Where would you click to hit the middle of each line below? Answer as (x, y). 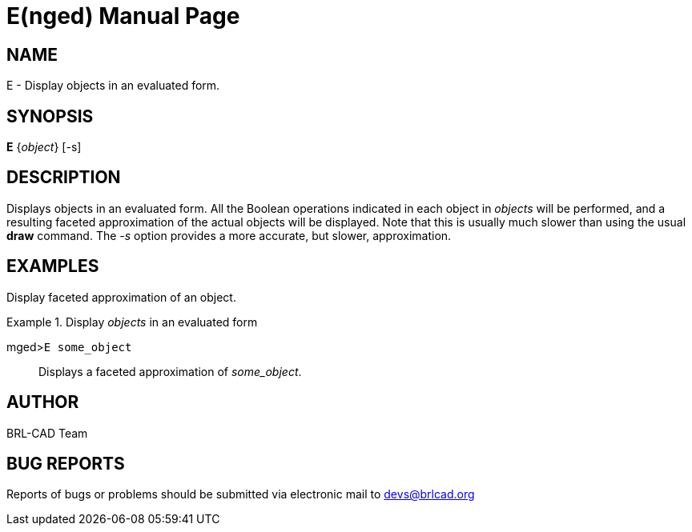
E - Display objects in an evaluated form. (113, 86)
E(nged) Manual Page (123, 16)
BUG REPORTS (66, 463)
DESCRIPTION (64, 178)
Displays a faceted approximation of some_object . (170, 371)
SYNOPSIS (50, 116)
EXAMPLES (53, 266)
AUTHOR (43, 402)
